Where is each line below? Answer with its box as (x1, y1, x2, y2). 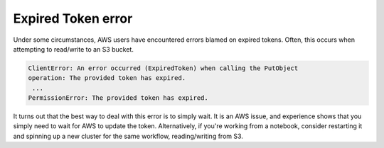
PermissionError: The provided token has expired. (28, 94, 209, 102)
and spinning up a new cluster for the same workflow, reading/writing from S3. (13, 132, 243, 140)
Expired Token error (13, 11, 133, 26)
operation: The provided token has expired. (28, 74, 186, 82)
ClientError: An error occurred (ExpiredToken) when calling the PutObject (28, 64, 299, 72)
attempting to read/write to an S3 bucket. (13, 45, 134, 53)
